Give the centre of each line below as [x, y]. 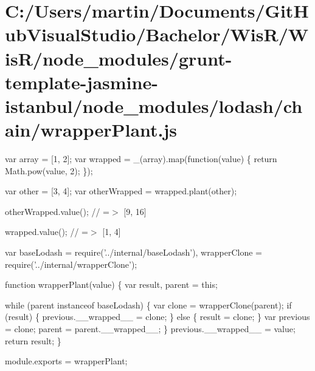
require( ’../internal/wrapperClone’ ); [71, 264]
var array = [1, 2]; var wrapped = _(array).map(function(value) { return [141, 159]
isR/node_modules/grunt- [119, 58]
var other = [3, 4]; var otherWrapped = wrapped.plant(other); [121, 191]
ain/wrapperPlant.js [91, 130]
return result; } [33, 340]
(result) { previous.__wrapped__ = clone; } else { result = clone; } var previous [157, 317]
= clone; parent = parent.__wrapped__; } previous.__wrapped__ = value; [150, 328]
